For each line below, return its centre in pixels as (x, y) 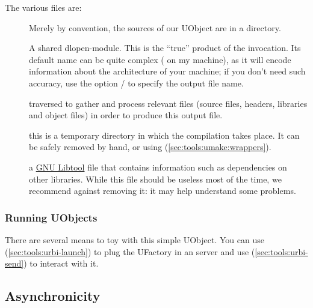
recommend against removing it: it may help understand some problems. (163, 191)
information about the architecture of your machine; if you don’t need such (167, 71)
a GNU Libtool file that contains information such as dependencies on (158, 167)
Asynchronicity (53, 296)
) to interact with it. (61, 263)
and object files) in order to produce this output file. (126, 115)
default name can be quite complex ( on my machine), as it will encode (160, 59)
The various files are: (43, 7)
